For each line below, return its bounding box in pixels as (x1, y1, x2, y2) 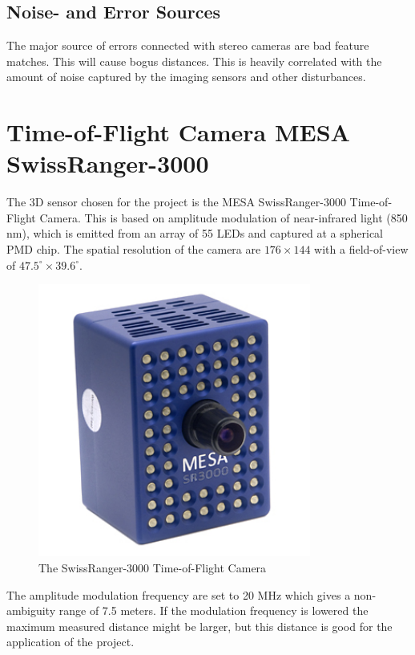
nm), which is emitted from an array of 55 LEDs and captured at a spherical (6, 225, 384, 242)
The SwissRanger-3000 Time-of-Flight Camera (38, 559, 267, 576)
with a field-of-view (314, 241, 409, 258)
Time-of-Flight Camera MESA (6, 116, 350, 148)
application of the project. (6, 633, 135, 650)
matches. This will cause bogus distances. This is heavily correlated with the (6, 52, 382, 69)
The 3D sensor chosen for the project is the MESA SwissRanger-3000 (6, 193, 346, 210)
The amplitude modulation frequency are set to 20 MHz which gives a (6, 586, 351, 603)
